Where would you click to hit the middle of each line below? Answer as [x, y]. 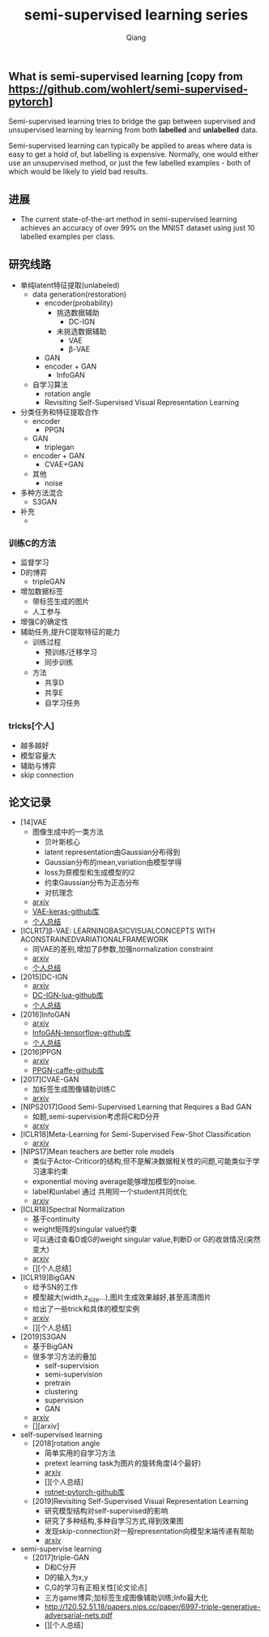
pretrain [58, 1383]
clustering [61, 1392]
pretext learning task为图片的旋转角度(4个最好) [123, 1463]
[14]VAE [33, 823]
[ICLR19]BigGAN [47, 1277]
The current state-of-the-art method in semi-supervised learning [128, 219]
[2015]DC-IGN [44, 977]
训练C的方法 [32, 543]
